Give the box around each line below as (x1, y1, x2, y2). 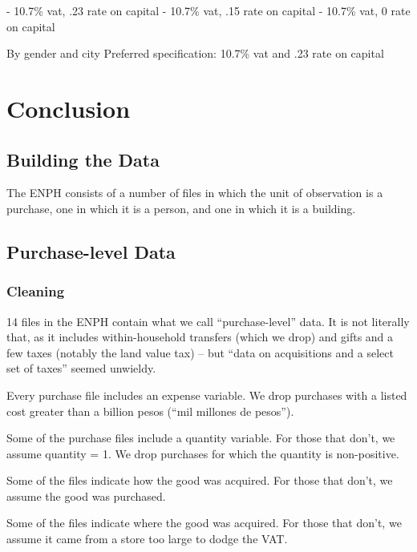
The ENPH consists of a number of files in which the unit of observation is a (6, 184, 383, 201)
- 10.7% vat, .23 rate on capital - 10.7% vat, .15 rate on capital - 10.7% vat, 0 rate (6, 2, 411, 18)
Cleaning (6, 281, 65, 301)
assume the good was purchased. (6, 487, 166, 504)
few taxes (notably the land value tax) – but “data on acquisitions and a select (6, 344, 394, 361)
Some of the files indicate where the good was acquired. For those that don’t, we (6, 514, 402, 531)
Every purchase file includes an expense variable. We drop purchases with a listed (6, 386, 407, 403)
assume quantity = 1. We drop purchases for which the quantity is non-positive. (6, 445, 399, 461)
